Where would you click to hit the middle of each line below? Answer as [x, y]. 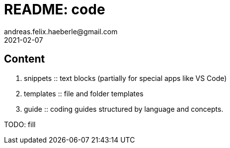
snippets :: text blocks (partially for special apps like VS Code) [125, 78]
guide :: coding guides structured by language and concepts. [124, 109]
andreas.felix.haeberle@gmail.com [61, 31]
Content [25, 59]
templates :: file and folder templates [84, 93]
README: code [55, 9]
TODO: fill [20, 124]
